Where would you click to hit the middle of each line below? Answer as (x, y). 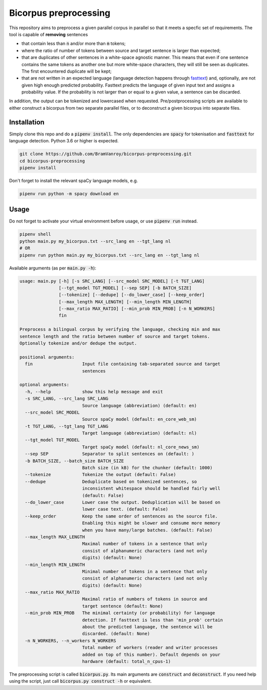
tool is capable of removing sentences (49, 34)
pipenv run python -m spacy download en (69, 194)
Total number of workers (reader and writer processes (150, 648)
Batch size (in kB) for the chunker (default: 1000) (147, 468)
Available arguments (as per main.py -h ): (53, 268)
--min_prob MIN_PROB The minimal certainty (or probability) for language (120, 613)
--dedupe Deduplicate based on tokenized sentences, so (111, 481)
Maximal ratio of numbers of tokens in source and (145, 599)
